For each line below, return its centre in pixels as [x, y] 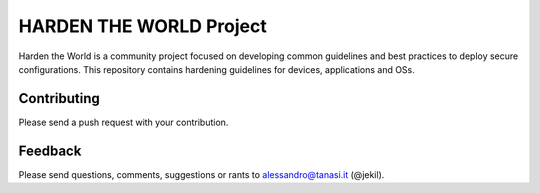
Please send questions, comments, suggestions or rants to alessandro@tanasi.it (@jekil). [201, 174]
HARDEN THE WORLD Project [142, 26]
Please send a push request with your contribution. [123, 122]
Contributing [59, 98]
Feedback [50, 150]
